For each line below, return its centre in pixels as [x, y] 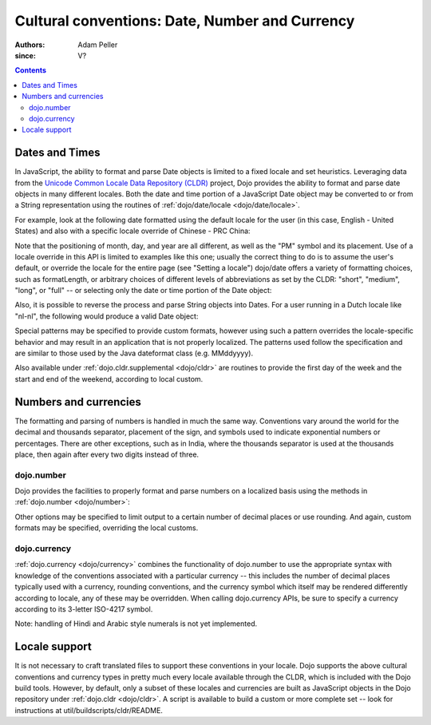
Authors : [30, 45]
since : [25, 55]
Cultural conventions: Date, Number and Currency [185, 21]
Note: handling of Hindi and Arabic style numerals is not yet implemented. [136, 624]
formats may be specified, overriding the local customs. [107, 528]
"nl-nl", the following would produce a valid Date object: [107, 316]
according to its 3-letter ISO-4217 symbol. [84, 609]
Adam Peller [98, 45]
